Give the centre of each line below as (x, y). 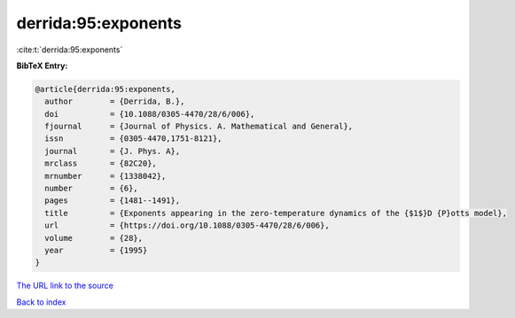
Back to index (41, 302)
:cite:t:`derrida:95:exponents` (70, 50)
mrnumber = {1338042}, (105, 176)
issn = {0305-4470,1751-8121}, (133, 139)
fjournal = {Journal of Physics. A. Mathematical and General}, (199, 127)
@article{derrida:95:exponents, (105, 89)
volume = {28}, (94, 238)
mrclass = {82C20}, (101, 163)
